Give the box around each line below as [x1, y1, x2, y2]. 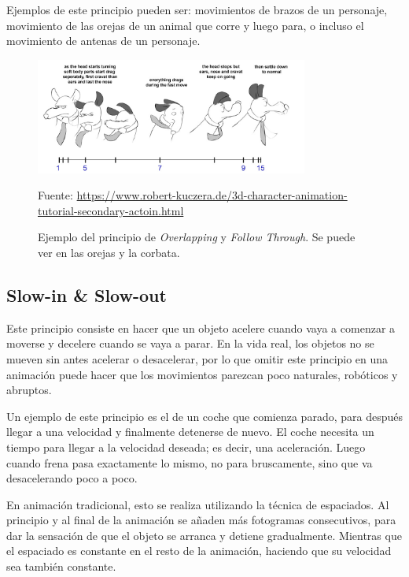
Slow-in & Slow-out [6, 282, 167, 307]
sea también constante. [6, 558, 116, 575]
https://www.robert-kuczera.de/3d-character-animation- [76, 187, 348, 203]
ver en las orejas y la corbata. [38, 244, 180, 260]
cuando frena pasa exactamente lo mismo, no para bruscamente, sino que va [6, 454, 373, 471]
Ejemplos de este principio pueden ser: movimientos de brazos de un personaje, [6, 2, 388, 17]
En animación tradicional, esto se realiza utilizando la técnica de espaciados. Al [6, 496, 389, 512]
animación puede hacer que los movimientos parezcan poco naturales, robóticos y [6, 366, 398, 382]
